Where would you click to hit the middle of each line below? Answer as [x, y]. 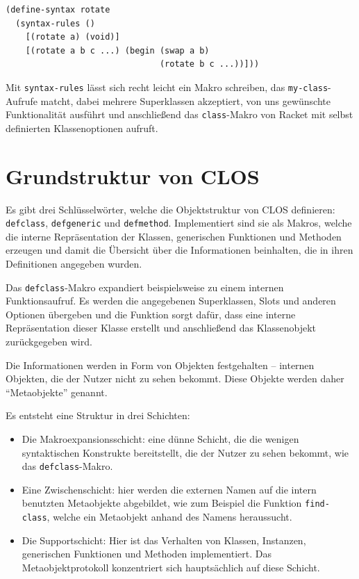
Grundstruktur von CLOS [133, 176]
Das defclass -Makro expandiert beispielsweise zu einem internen [145, 287]
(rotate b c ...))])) [209, 64]
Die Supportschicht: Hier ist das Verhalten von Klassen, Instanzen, [164, 540]
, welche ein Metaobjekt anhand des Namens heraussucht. [169, 517]
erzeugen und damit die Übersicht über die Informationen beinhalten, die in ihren [179, 250]
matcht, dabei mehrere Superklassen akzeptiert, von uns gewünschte [185, 100]
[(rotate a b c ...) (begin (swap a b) [117, 50]
